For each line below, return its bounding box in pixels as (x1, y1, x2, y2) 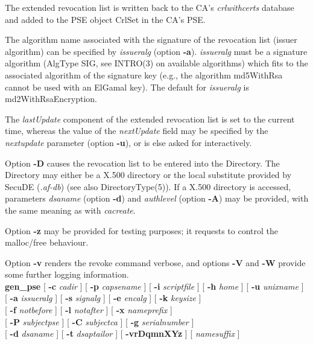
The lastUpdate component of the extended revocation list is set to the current (5, 112, 295, 125)
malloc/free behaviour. (5, 236, 89, 249)
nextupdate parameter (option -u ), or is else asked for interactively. (5, 136, 252, 148)
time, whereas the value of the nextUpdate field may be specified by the (5, 124, 268, 137)
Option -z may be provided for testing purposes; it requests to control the (5, 224, 278, 237)
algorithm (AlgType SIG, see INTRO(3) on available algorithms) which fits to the (5, 57, 308, 69)
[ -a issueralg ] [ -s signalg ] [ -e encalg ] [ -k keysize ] (5, 291, 201, 304)
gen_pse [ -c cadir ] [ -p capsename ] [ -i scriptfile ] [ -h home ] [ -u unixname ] (5, 279, 304, 292)
